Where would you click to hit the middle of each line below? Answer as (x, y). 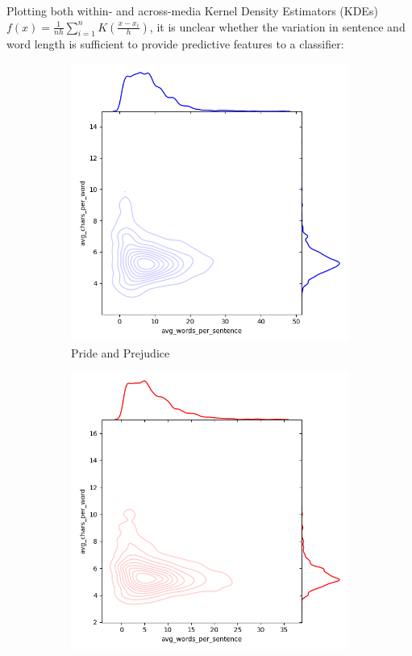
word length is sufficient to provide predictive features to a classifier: (175, 44)
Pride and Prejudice (121, 352)
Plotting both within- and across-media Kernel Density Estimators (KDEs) (192, 10)
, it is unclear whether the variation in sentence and (277, 26)
